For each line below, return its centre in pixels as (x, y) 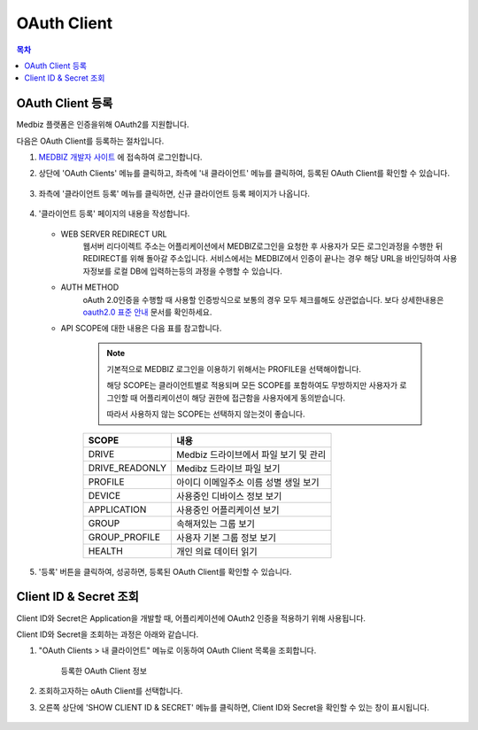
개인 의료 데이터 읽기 (217, 551)
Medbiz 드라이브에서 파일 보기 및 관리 (251, 454)
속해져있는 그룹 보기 (216, 524)
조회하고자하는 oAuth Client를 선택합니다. (111, 691)
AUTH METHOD (90, 287)
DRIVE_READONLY (127, 468)
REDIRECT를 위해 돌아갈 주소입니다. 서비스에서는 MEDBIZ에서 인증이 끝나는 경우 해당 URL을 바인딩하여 (262, 259)
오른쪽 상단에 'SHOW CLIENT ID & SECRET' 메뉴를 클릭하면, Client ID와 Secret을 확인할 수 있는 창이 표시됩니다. (234, 707)
